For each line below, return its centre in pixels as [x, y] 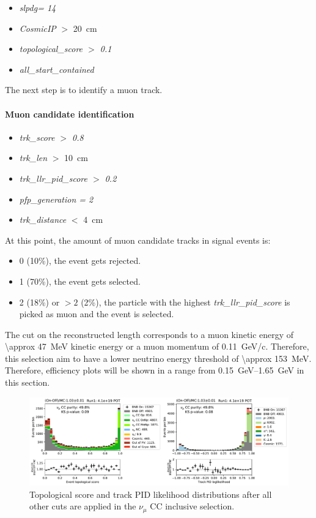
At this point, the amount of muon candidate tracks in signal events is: [138, 240]
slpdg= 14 [38, 7]
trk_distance [43, 220]
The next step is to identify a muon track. [84, 90]
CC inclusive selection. [192, 506]
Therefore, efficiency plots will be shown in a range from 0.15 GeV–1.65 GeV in [155, 370]
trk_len [33, 158]
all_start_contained [57, 69]
